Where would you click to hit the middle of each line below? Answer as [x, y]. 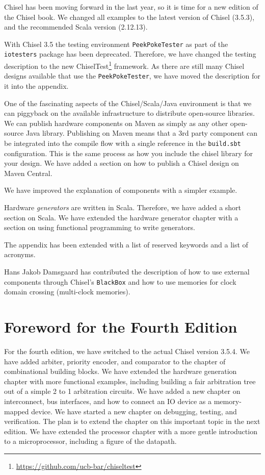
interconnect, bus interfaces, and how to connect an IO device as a [108, 401]
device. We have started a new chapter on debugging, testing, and [134, 411]
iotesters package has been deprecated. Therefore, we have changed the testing [130, 54]
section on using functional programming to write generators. [100, 227]
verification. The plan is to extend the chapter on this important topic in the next [132, 421]
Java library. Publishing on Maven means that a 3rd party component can [142, 133]
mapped [17, 411]
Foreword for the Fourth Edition [121, 327]
